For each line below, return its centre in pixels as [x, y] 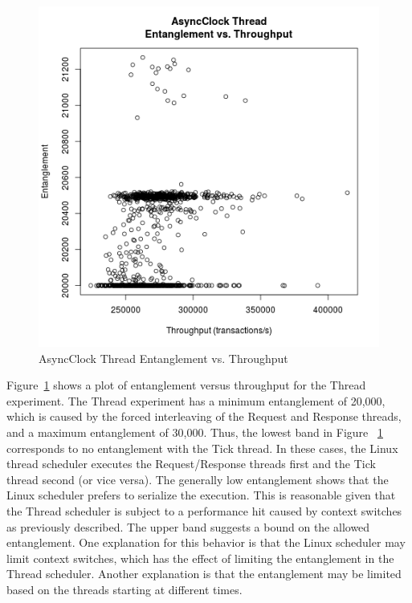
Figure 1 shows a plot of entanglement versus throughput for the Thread [186, 385]
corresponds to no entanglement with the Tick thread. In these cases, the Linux [202, 448]
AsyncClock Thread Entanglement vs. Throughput [163, 358]
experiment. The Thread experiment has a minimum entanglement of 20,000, [196, 400]
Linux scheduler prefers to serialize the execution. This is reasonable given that [201, 495]
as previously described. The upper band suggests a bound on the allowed [188, 526]
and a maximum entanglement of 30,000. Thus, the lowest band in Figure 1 [195, 432]
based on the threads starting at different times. [124, 589]
